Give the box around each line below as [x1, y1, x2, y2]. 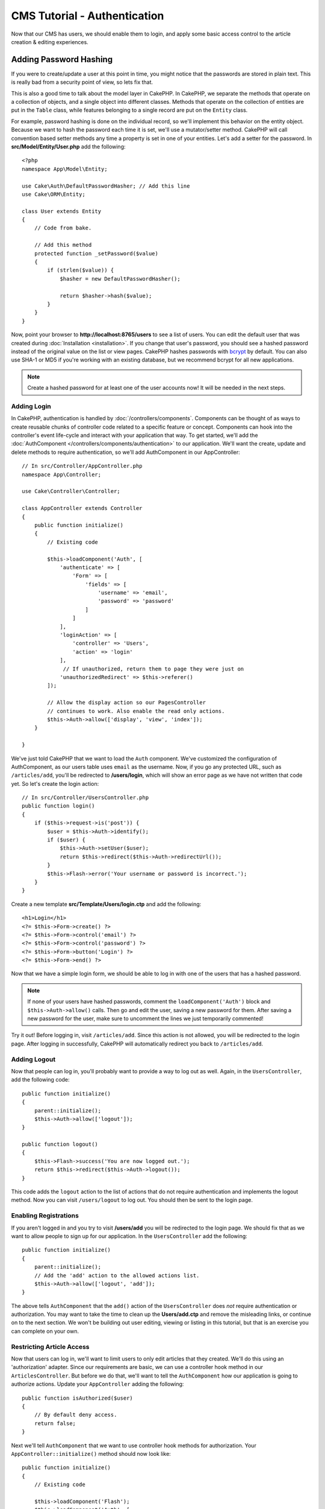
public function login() [22, 803, 95, 809]
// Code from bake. [34, 225, 92, 232]
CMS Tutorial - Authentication [11, 9, 164, 22]
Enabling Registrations [11, 1211, 79, 1220]
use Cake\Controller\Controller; [22, 488, 120, 495]
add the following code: [11, 1076, 70, 1083]
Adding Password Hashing [11, 54, 113, 65]
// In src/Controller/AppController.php [22, 462, 143, 470]
